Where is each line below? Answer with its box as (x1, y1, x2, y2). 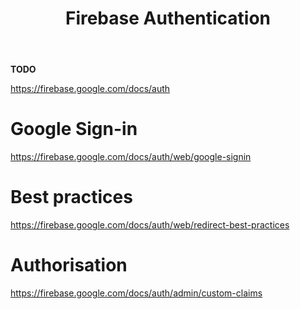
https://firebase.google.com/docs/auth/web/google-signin (10, 151, 252, 163)
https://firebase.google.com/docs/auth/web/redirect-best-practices (10, 219, 290, 231)
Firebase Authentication (64, 7, 272, 30)
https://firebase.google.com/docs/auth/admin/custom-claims (10, 287, 263, 299)
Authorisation (10, 254, 128, 277)
